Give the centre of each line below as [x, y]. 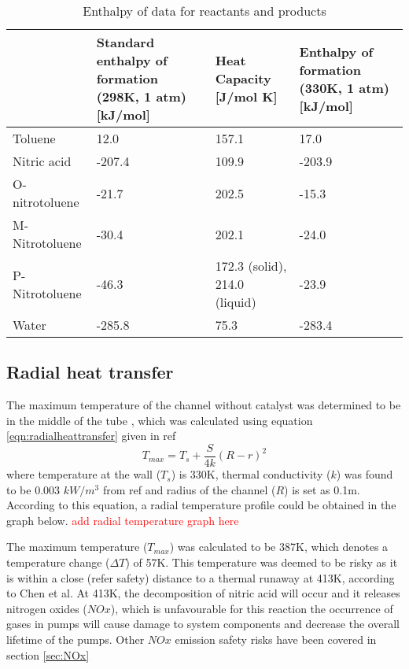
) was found [365, 474]
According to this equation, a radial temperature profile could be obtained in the [201, 505]
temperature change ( [58, 562]
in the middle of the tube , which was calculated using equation [160, 420]
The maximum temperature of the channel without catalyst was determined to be [204, 405]
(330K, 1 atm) [344, 87]
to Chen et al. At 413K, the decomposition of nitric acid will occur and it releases [203, 593]
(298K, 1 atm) [141, 96]
